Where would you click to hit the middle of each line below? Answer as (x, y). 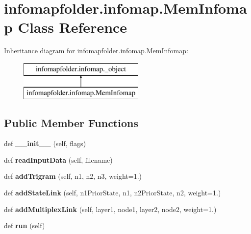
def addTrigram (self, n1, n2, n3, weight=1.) (73, 176)
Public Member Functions (71, 123)
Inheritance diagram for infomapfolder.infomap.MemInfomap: (96, 51)
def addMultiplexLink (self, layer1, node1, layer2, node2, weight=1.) (110, 209)
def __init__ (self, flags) (45, 143)
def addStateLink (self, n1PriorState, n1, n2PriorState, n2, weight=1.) (113, 193)
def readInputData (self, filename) (58, 160)
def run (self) (25, 225)
